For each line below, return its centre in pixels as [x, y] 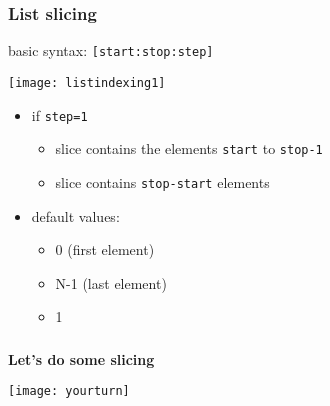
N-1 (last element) [111, 282]
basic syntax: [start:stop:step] [111, 50]
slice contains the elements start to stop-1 [189, 148]
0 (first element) [105, 249]
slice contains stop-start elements [162, 181]
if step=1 [59, 114]
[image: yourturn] [69, 391]
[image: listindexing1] [87, 82]
